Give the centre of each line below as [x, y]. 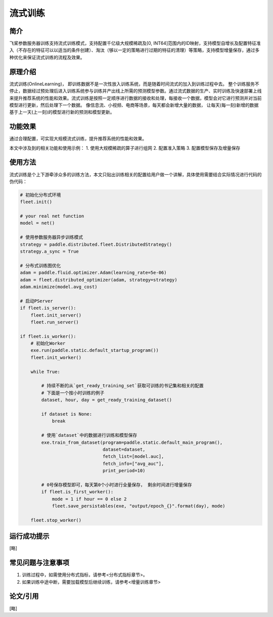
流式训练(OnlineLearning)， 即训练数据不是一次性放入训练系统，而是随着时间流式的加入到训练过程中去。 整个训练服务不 [134, 84]
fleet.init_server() [56, 315]
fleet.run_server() [55, 322]
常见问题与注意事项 [39, 563]
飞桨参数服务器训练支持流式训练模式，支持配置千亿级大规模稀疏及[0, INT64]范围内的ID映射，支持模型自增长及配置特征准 [135, 43]
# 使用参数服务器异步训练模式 [52, 237]
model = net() [37, 223]
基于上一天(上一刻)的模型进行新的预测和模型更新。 [62, 112]
